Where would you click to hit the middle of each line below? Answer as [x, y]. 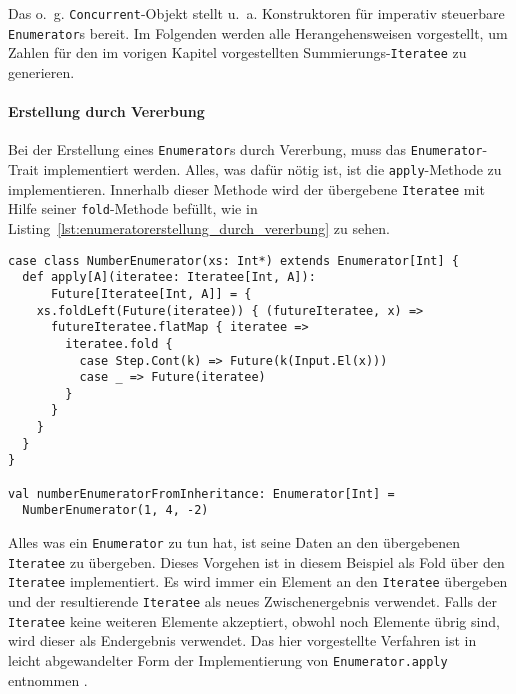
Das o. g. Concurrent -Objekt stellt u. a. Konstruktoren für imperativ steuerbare [256, 13]
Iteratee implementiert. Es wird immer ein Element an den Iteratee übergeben [258, 581]
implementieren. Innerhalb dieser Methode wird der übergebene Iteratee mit [246, 188]
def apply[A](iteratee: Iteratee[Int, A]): [169, 277]
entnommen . [48, 679]
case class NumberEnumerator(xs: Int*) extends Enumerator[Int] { [234, 260]
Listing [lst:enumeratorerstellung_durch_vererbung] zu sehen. [199, 227]
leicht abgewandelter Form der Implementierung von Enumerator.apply [228, 659]
